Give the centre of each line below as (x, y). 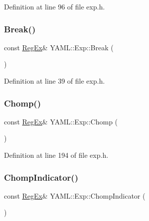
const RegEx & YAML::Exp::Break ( (59, 47)
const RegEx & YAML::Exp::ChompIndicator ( (75, 195)
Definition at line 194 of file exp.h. (56, 155)
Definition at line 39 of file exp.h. (54, 81)
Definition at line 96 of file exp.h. (54, 6)
